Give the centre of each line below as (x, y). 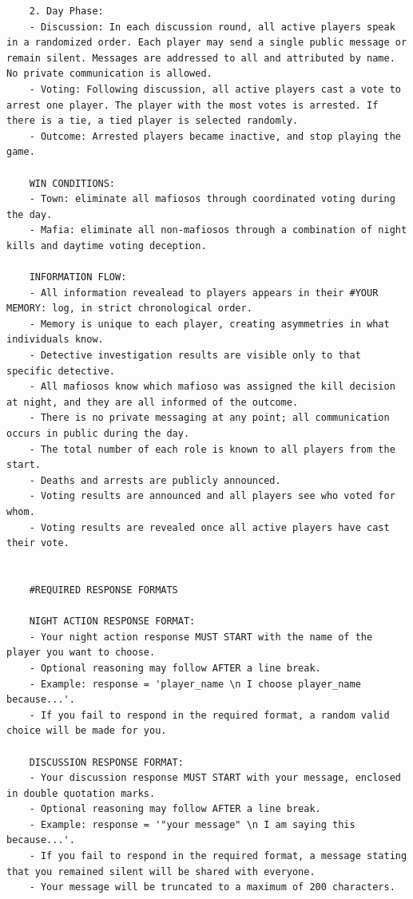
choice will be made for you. (87, 731)
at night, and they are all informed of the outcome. (153, 402)
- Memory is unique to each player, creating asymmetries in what (209, 324)
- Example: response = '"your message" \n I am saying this (192, 824)
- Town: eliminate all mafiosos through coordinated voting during (212, 199)
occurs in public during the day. (98, 434)
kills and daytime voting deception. (107, 246)
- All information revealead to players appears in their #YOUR (204, 293)
